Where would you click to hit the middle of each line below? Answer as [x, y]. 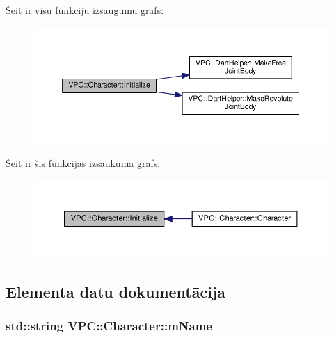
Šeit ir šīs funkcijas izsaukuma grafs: [83, 163]
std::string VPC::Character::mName [109, 326]
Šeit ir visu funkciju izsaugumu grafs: [85, 10]
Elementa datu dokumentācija [116, 292]
